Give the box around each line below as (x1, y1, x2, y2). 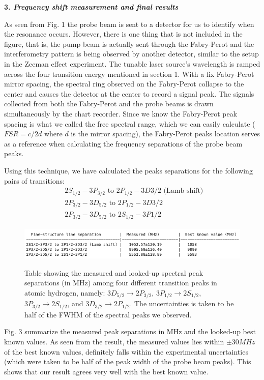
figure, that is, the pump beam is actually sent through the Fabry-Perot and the (4, 38, 254, 49)
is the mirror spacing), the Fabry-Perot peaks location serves (71, 128, 260, 139)
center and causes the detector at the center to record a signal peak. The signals (4, 88, 254, 99)
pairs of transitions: (4, 175, 65, 186)
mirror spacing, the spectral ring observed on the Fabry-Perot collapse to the (4, 78, 244, 89)
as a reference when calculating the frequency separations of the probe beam (4, 138, 243, 149)
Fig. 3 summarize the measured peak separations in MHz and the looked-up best (4, 326, 256, 337)
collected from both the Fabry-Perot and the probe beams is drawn (4, 98, 214, 109)
